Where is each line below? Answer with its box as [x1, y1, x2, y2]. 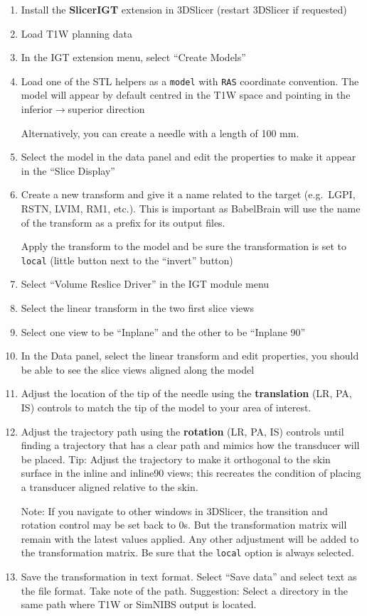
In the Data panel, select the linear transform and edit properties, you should [21, 348, 359, 363]
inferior [21, 102, 53, 117]
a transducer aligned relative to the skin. [21, 479, 198, 494]
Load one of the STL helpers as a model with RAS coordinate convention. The [21, 73, 359, 88]
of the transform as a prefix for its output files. [21, 215, 225, 229]
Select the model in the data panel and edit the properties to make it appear [21, 149, 356, 164]
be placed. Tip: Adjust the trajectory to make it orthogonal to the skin [21, 451, 331, 466]
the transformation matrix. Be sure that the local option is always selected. [21, 545, 354, 560]
